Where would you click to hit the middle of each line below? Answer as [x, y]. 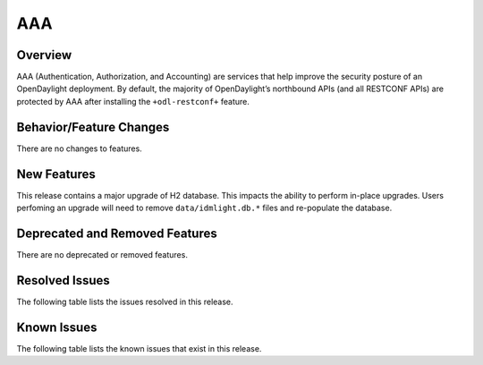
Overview [44, 55]
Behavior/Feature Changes [93, 127]
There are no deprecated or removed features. [102, 254]
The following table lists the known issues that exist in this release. [139, 348]
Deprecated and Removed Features [117, 233]
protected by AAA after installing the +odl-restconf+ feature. [133, 101]
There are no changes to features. [79, 149]
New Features [56, 174]
